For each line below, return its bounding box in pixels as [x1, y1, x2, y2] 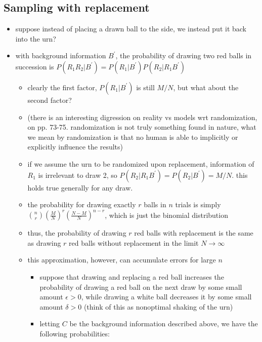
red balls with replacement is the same [134, 227, 253, 238]
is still [136, 82, 155, 92]
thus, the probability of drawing [27, 227, 126, 238]
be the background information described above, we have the [69, 318, 258, 329]
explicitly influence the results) [27, 141, 123, 152]
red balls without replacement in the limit [69, 237, 199, 248]
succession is [15, 61, 54, 71]
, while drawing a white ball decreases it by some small [81, 291, 252, 302]
